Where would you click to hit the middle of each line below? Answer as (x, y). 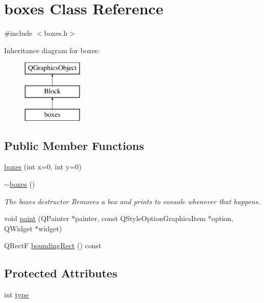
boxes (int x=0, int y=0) (43, 167)
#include (18, 33)
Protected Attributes (61, 273)
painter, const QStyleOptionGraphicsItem (140, 218)
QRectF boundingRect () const (53, 245)
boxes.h (56, 33)
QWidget (18, 228)
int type (17, 295)
